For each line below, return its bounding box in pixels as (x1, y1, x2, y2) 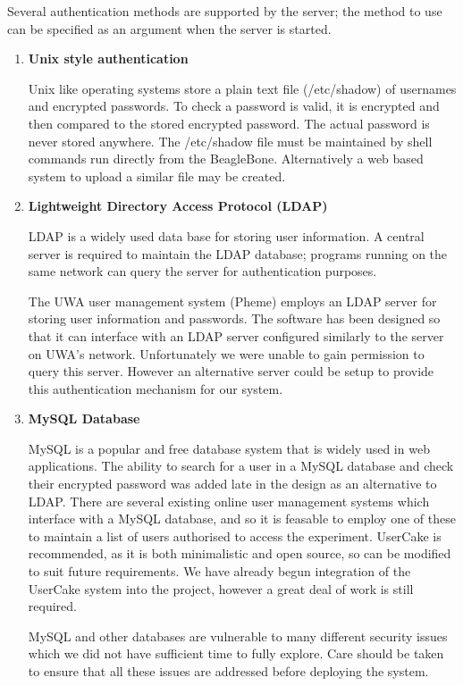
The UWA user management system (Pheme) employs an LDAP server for (28, 291, 437, 310)
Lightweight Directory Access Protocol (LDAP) (28, 197, 328, 215)
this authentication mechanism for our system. (28, 379, 283, 397)
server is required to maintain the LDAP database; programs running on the (28, 244, 448, 263)
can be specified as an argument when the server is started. (7, 19, 332, 38)
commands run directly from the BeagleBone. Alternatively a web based (28, 149, 424, 168)
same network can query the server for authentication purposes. (28, 262, 377, 280)
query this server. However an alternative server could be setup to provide (28, 362, 434, 381)
